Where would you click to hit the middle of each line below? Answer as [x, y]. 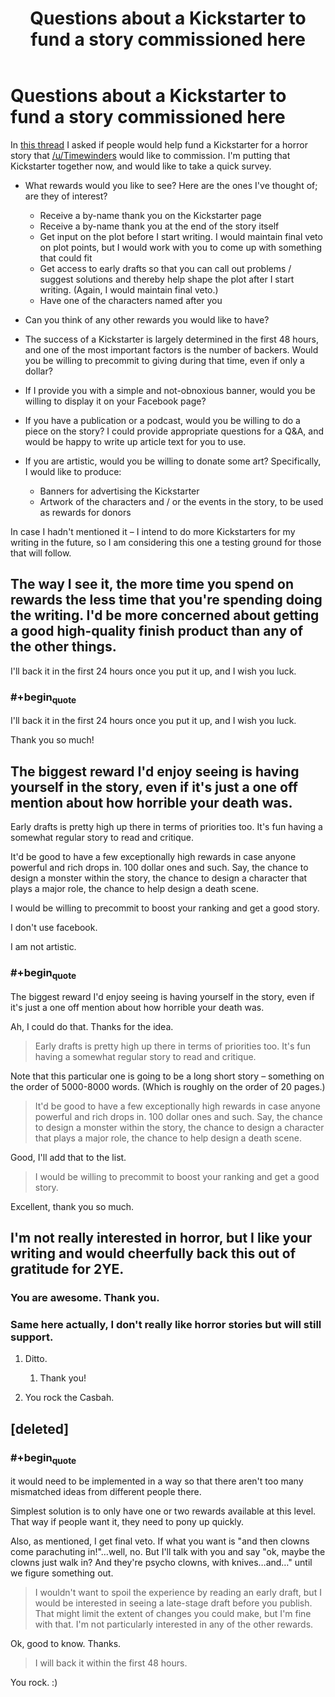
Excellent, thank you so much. [72, 1206]
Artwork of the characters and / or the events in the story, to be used [181, 501]
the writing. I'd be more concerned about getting [165, 615]
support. [32, 1337]
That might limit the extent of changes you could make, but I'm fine [173, 1614]
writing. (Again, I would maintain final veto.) [129, 289]
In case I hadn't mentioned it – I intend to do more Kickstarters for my [153, 531]
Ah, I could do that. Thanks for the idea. [92, 1026]
